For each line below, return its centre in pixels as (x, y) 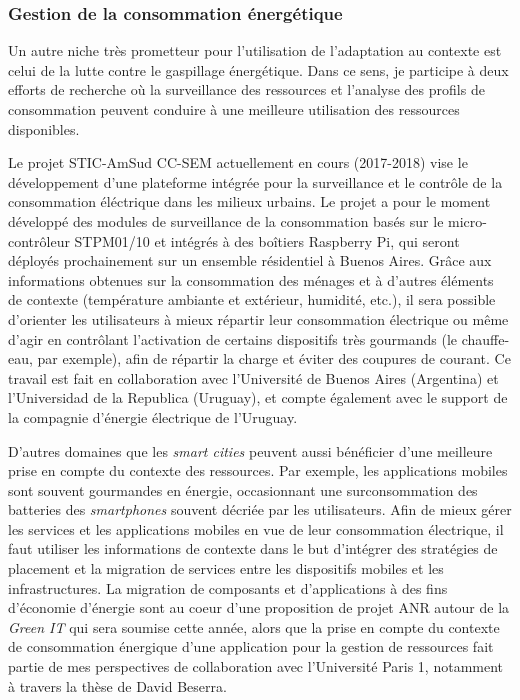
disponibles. (44, 128)
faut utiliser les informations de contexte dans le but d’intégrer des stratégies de (253, 548)
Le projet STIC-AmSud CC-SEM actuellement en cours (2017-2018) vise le (238, 162)
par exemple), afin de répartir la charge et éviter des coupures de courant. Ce (274, 358)
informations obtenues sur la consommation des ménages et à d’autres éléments (251, 279)
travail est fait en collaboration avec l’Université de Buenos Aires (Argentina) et (253, 377)
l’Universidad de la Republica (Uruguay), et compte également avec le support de (258, 397)
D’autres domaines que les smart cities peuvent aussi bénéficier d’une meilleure (250, 450)
